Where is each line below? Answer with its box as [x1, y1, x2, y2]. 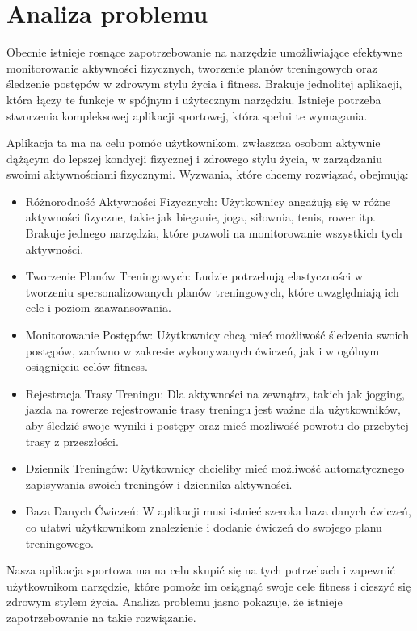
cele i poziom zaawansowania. [25, 299, 171, 316]
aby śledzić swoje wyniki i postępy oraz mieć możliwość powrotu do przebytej [25, 417, 409, 433]
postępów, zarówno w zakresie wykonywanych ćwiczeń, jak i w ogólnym [25, 342, 380, 359]
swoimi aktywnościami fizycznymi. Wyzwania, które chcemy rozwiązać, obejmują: [6, 166, 409, 183]
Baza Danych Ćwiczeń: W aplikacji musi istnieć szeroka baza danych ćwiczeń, [25, 503, 411, 520]
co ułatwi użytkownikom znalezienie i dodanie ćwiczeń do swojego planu [25, 518, 382, 535]
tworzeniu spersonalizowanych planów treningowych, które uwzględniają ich [25, 283, 399, 300]
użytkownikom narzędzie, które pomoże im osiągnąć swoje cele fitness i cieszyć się [6, 577, 411, 594]
